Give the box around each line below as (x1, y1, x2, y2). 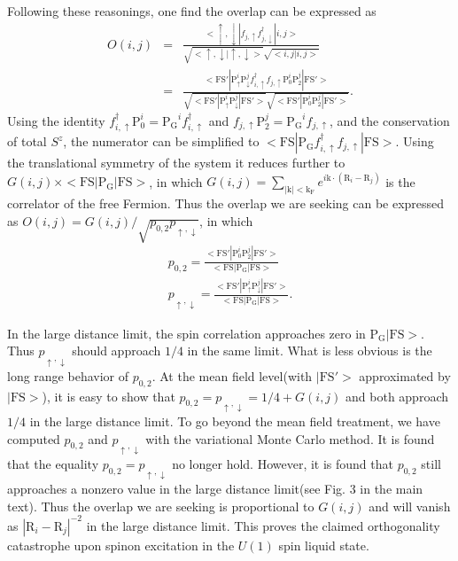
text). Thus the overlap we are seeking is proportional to (7, 496, 314, 515)
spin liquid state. (278, 535, 369, 554)
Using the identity (7, 111, 105, 129)
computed (7, 429, 60, 448)
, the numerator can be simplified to (63, 132, 260, 151)
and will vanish (369, 496, 451, 515)
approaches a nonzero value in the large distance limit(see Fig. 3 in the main (7, 479, 423, 498)
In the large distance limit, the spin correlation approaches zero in (7, 323, 366, 342)
